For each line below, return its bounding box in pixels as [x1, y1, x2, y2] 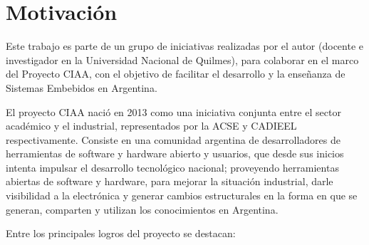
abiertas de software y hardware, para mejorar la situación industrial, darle [6, 174, 333, 189]
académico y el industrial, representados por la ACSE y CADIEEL [6, 118, 297, 133]
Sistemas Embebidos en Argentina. [6, 80, 157, 95]
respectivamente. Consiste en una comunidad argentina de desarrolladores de [6, 132, 341, 147]
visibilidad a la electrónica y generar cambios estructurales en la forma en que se [6, 188, 358, 203]
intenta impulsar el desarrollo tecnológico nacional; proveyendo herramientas [6, 160, 339, 174]
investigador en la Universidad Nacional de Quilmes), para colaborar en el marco [6, 52, 359, 67]
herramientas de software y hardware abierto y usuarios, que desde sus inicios [6, 146, 344, 161]
